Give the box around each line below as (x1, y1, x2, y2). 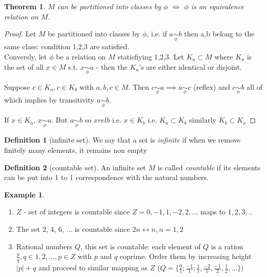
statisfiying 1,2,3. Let (117, 51, 184, 62)
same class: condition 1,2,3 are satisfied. (4, 41, 130, 52)
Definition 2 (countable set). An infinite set (4, 162, 146, 172)
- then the (96, 61, 128, 72)
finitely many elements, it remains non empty (4, 145, 147, 155)
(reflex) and (193, 81, 230, 92)
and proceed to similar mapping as (38, 262, 148, 273)
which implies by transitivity (4, 94, 95, 105)
